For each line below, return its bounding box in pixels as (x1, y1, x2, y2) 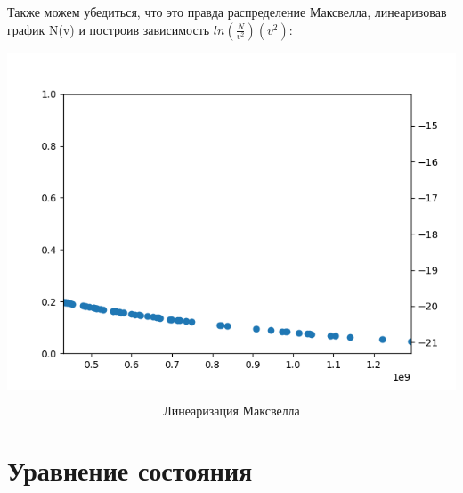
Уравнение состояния (7, 452, 253, 489)
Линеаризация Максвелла (163, 406, 300, 419)
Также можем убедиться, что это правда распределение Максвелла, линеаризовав (7, 3, 447, 21)
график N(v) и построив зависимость (7, 20, 210, 38)
